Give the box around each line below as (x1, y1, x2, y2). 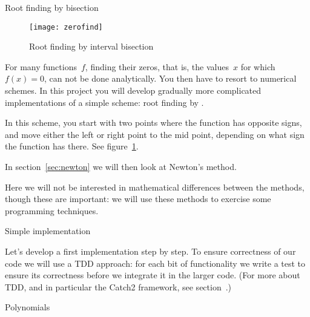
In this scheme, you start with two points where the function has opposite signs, (5, 116, 302, 129)
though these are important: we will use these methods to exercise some (5, 192, 271, 205)
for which (240, 60, 275, 73)
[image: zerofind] (29, 22, 103, 31)
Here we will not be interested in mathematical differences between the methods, (5, 180, 305, 193)
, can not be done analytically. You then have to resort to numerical (44, 72, 297, 85)
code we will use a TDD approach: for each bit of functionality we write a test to (5, 257, 306, 269)
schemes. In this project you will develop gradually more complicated (5, 84, 262, 97)
